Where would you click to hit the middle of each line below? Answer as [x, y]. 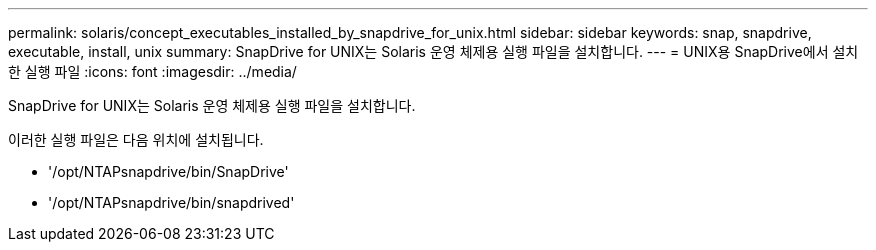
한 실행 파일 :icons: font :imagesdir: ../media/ [152, 71]
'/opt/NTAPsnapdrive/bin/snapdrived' [171, 202]
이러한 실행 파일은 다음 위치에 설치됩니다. [136, 139]
